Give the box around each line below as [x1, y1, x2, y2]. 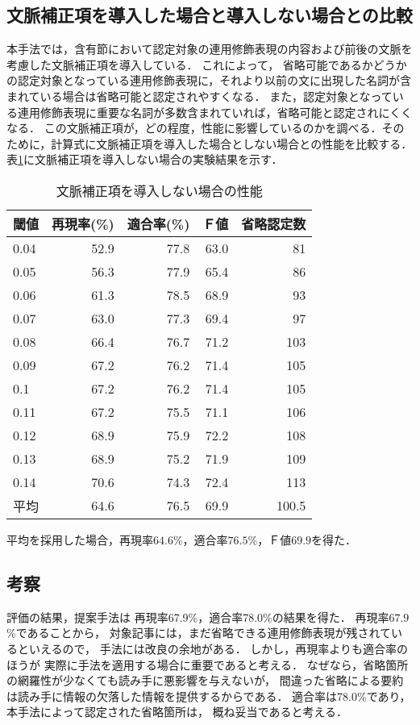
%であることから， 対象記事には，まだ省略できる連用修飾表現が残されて [6, 624, 392, 641]
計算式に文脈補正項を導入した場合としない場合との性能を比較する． [51, 135, 413, 152]
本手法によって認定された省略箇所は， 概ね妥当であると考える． [6, 703, 347, 720]
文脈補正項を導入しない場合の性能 [56, 181, 263, 200]
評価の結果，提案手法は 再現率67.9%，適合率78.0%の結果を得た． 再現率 [6, 608, 389, 625]
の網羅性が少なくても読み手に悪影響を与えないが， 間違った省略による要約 [6, 672, 404, 689]
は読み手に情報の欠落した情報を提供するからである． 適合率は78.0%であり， [6, 687, 411, 704]
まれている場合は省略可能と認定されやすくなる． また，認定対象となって [6, 87, 393, 104]
